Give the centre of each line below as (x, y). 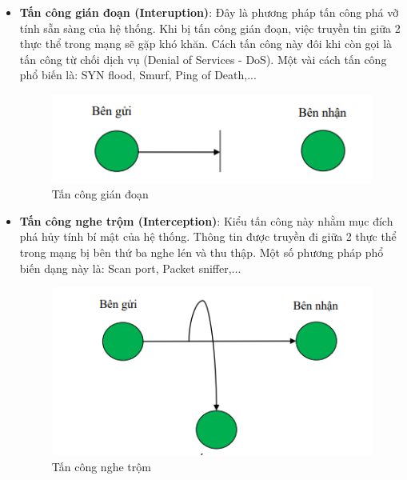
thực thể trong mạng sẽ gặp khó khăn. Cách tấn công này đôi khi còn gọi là (206, 44)
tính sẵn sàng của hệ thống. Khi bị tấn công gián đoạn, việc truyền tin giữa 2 (210, 28)
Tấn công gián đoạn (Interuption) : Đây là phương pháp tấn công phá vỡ (209, 12)
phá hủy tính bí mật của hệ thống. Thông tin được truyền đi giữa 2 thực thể (208, 236)
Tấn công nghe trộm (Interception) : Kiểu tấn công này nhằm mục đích (206, 220)
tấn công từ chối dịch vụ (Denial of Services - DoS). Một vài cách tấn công (203, 59)
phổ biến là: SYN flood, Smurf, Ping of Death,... (138, 75)
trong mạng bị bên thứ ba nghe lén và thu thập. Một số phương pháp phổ (202, 252)
